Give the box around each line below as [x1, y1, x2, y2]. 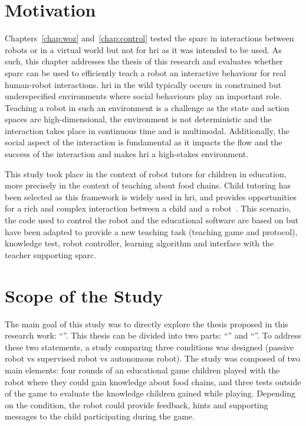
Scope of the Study [5, 283, 163, 307]
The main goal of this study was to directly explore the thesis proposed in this [5, 317, 288, 330]
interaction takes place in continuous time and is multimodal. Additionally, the [5, 124, 289, 136]
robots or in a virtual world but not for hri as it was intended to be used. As [5, 43, 282, 56]
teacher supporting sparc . [5, 248, 97, 261]
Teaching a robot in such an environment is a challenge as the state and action [5, 101, 289, 113]
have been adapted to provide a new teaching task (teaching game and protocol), [5, 225, 298, 238]
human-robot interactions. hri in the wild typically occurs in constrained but [5, 78, 282, 90]
